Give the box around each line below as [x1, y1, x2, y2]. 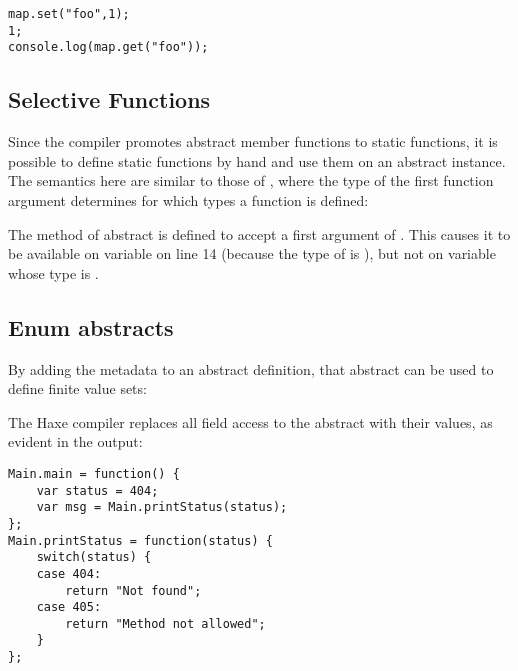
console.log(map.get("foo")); [8, 40, 209, 55]
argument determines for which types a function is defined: [8, 189, 369, 210]
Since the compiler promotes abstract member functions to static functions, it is [8, 131, 498, 152]
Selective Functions [8, 84, 211, 115]
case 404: [36, 566, 102, 581]
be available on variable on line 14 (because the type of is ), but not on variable [8, 243, 496, 264]
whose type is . [8, 262, 99, 283]
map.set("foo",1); [8, 7, 130, 21]
